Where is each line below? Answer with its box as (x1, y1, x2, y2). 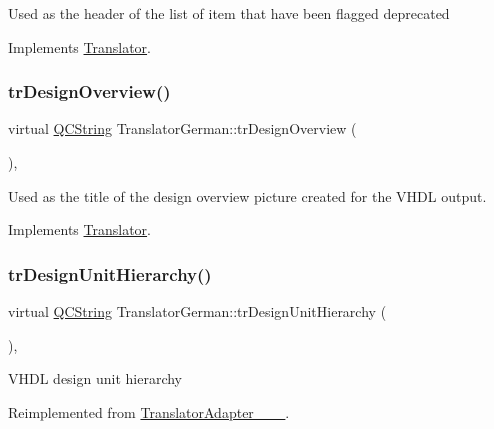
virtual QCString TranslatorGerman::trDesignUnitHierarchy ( (8, 301, 387, 321)
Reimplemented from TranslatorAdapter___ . (8, 401, 290, 422)
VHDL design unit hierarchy (8, 368, 183, 389)
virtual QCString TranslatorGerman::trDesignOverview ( (8, 118, 357, 139)
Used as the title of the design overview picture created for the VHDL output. (8, 185, 487, 206)
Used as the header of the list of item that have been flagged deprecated (8, 3, 450, 23)
